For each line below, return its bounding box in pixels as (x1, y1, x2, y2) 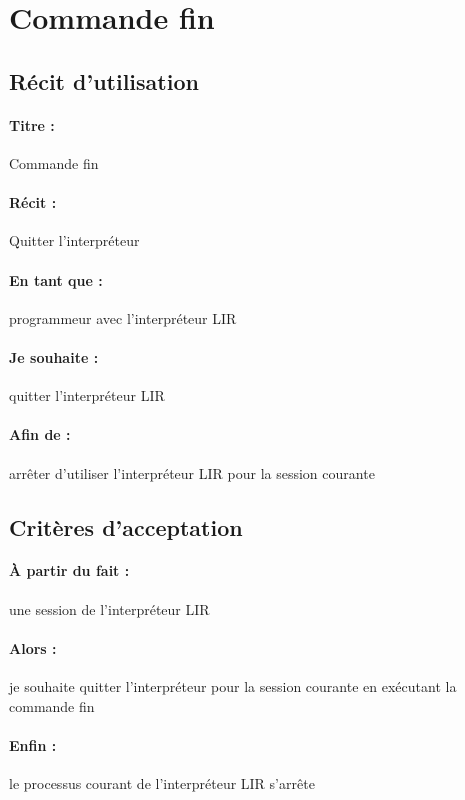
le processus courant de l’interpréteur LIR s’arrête (9, 773, 315, 794)
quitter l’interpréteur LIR (9, 385, 165, 406)
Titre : (9, 114, 55, 135)
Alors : (9, 637, 57, 658)
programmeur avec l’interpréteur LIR (9, 307, 237, 328)
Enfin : (9, 734, 57, 755)
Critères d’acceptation (9, 511, 243, 542)
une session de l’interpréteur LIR (9, 598, 210, 619)
